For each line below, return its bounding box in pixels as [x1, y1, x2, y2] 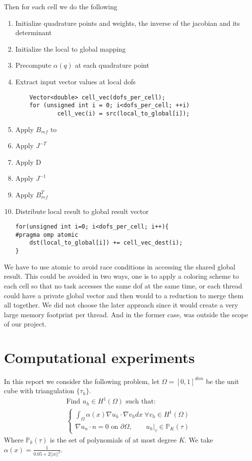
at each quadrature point [75, 60, 149, 70]
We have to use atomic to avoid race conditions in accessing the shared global [4, 261, 235, 271]
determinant [15, 27, 52, 38]
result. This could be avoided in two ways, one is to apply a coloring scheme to [4, 271, 239, 281]
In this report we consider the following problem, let [4, 376, 160, 386]
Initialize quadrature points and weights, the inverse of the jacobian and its [15, 18, 240, 28]
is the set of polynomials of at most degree [50, 434, 177, 444]
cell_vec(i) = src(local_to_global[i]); [57, 110, 190, 117]
